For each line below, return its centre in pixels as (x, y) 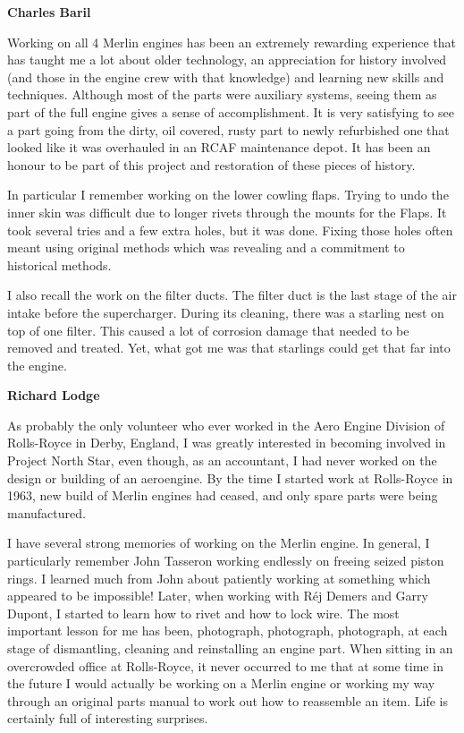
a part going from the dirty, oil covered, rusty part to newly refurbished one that (228, 129)
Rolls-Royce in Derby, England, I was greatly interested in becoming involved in (227, 443)
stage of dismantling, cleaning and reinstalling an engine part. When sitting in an (230, 648)
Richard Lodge (54, 395)
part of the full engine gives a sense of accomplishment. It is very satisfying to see (231, 111)
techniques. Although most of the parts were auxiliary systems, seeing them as (222, 94)
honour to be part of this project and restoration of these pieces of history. (211, 164)
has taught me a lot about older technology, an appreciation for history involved (227, 60)
